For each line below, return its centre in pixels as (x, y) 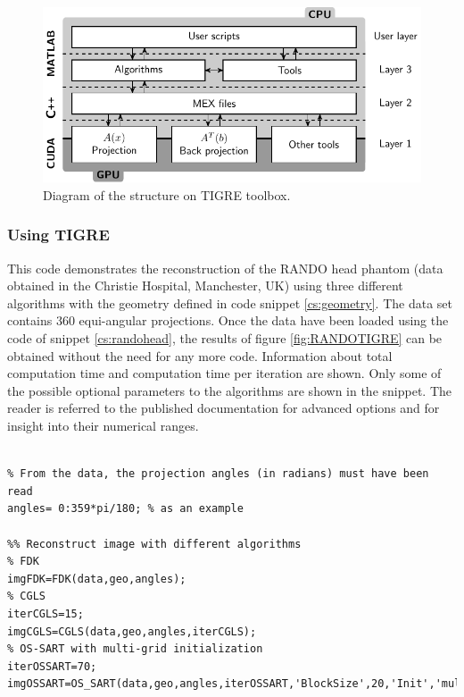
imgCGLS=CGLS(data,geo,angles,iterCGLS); (132, 631)
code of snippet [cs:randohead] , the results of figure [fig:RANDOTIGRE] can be (225, 338)
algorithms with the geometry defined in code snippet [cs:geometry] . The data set (230, 302)
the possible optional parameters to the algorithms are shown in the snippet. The (230, 390)
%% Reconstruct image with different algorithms (154, 544)
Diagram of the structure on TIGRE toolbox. (167, 194)
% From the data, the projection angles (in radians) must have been (218, 474)
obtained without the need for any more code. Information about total (200, 355)
